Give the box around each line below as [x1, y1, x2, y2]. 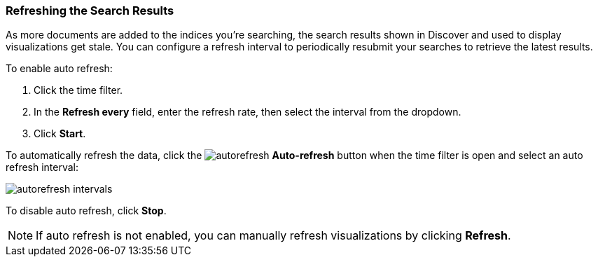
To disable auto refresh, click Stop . [6, 205, 167, 217]
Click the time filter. [34, 84, 123, 97]
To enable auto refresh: [6, 62, 113, 75]
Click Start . [34, 127, 86, 140]
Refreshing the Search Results [6, 4, 174, 18]
